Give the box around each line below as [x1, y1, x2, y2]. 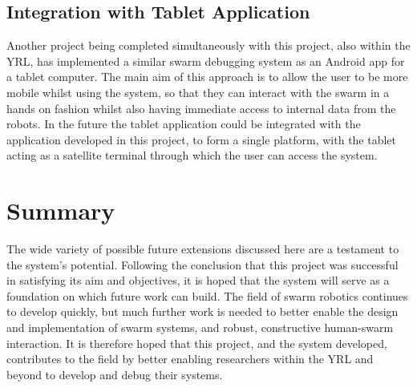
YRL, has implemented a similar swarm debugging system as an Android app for [6, 52, 405, 69]
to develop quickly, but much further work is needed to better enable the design [6, 303, 399, 320]
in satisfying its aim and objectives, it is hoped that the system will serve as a [6, 272, 390, 289]
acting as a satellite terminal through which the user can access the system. [6, 147, 378, 164]
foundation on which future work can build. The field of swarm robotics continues [6, 287, 408, 304]
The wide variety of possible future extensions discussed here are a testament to [6, 240, 399, 257]
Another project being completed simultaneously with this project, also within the [6, 37, 411, 54]
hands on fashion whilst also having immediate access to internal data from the [6, 99, 396, 116]
